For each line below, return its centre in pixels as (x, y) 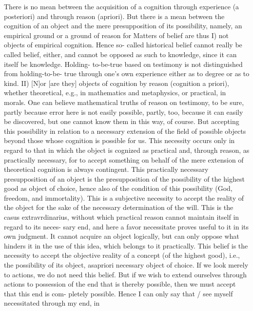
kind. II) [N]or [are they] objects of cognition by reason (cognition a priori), (117, 83)
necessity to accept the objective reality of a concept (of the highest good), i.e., (122, 255)
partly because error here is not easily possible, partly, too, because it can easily (124, 112)
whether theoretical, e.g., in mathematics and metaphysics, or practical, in (115, 93)
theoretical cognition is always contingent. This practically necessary (106, 169)
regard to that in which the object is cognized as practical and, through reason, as (127, 150)
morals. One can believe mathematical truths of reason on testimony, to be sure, (124, 102)
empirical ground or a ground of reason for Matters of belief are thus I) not (117, 35)
